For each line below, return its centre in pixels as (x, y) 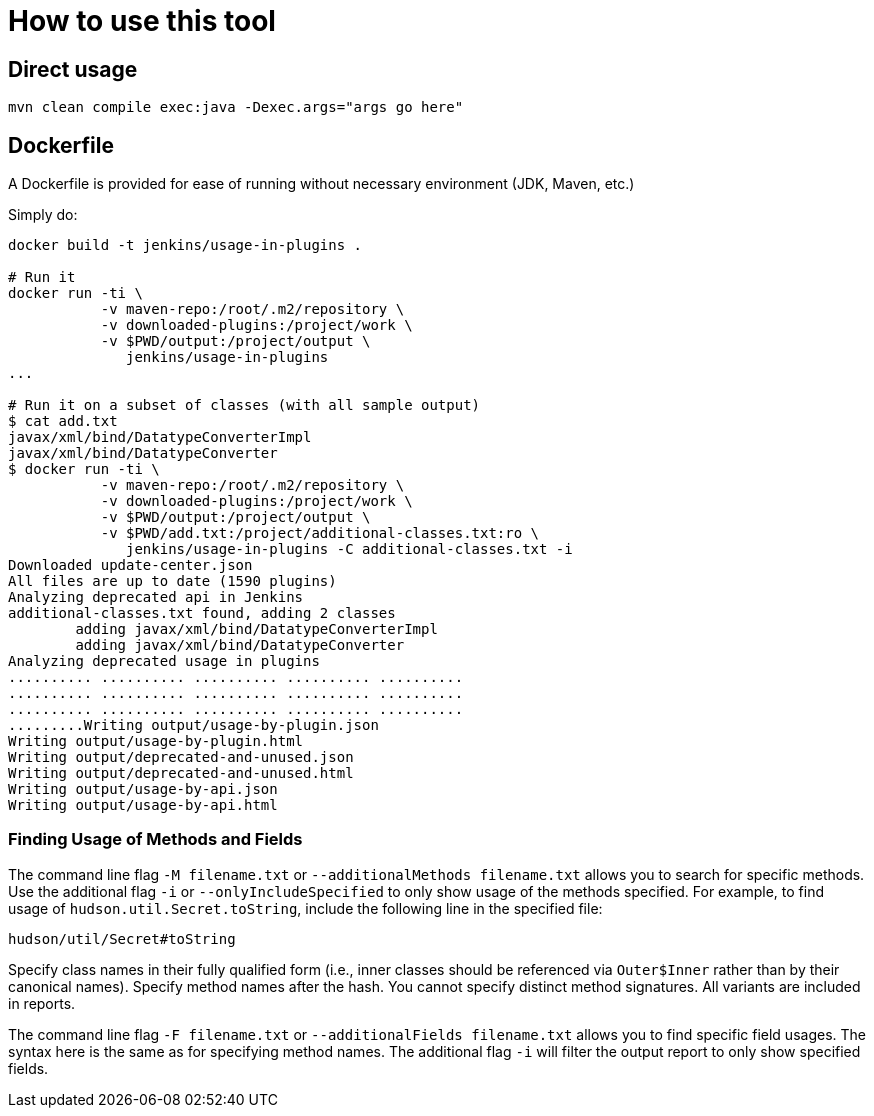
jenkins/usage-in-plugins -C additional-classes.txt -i (349, 549)
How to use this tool (142, 21)
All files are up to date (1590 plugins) (172, 581)
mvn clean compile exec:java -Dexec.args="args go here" (236, 107)
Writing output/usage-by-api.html (143, 805)
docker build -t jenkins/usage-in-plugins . (185, 245)
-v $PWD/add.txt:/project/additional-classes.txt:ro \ (320, 533)
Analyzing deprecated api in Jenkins (156, 597)
